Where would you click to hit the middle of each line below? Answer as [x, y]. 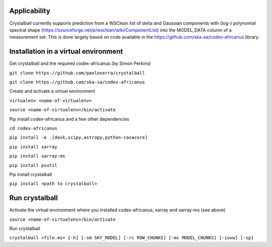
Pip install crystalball [31, 174]
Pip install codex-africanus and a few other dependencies [69, 119]
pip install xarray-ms [37, 156]
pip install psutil [33, 165]
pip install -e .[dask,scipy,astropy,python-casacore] [79, 138]
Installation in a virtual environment [66, 52]
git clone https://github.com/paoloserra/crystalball [77, 73]
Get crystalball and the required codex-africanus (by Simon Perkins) [80, 63]
